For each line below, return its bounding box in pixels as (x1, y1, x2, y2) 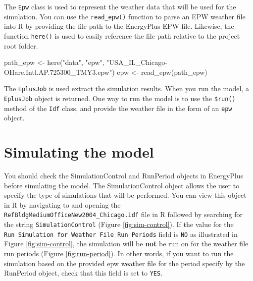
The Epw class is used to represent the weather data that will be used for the (4, 1, 236, 11)
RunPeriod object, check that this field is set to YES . (4, 268, 163, 278)
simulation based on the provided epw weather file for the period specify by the (4, 258, 245, 268)
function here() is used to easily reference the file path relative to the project (4, 30, 240, 41)
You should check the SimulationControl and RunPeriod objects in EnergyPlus (4, 170, 244, 181)
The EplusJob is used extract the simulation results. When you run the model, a (4, 83, 249, 94)
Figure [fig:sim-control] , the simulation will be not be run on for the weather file (4, 238, 249, 249)
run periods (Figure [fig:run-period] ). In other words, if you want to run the (4, 248, 234, 258)
